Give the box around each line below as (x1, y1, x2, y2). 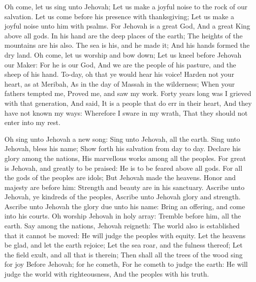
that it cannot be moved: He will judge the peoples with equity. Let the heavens (4, 230, 246, 240)
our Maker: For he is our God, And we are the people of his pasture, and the (4, 59, 236, 69)
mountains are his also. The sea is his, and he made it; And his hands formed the (4, 40, 250, 50)
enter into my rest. (4, 117, 61, 127)
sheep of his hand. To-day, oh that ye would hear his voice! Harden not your (4, 69, 234, 79)
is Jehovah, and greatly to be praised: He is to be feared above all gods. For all (4, 162, 243, 173)
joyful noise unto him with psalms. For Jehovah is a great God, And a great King (4, 21, 251, 31)
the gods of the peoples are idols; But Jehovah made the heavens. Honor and (4, 172, 236, 183)
